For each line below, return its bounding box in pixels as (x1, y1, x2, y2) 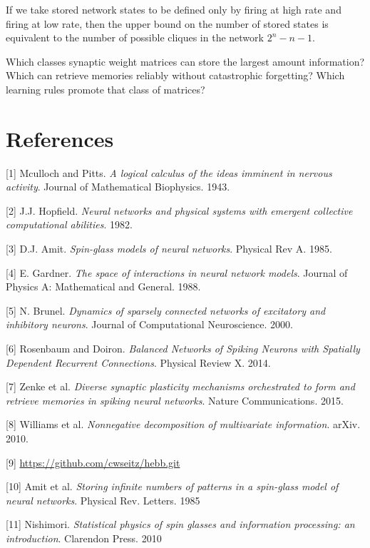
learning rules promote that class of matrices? (6, 81, 205, 96)
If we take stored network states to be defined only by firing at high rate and (6, 2, 341, 16)
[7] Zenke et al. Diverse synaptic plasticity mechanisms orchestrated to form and (6, 379, 355, 394)
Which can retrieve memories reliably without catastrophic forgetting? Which (6, 68, 345, 83)
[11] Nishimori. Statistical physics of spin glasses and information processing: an (6, 517, 355, 532)
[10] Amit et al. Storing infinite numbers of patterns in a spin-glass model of (6, 479, 339, 494)
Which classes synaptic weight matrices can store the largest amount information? (6, 54, 365, 68)
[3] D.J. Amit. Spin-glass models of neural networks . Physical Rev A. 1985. (6, 241, 332, 256)
